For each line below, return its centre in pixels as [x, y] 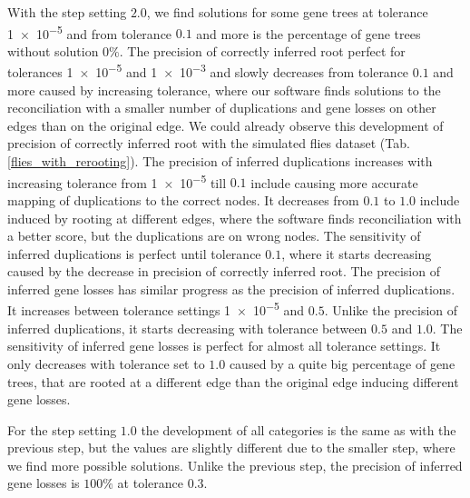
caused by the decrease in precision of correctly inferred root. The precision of [224, 271]
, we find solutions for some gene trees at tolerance [287, 12]
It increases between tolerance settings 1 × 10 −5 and [156, 309]
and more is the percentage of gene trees [308, 33]
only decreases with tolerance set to [106, 363]
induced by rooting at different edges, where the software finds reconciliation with [235, 218]
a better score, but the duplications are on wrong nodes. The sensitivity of [214, 236]
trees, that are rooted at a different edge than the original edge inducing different [233, 381]
